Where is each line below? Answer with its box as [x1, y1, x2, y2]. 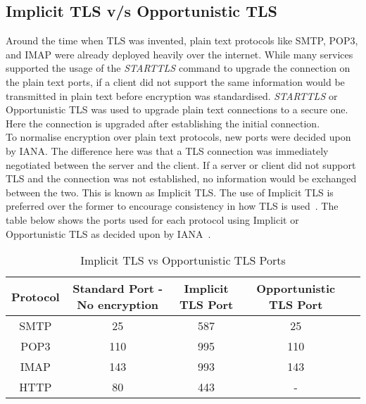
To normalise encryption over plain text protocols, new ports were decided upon [6, 130, 351, 144]
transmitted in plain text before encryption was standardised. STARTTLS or [6, 88, 338, 103]
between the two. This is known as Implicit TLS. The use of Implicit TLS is [6, 184, 334, 199]
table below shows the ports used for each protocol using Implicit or [6, 212, 299, 227]
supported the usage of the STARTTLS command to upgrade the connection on [6, 61, 351, 75]
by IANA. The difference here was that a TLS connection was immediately [6, 143, 329, 158]
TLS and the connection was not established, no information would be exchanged [6, 171, 357, 186]
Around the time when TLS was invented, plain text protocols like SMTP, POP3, [6, 33, 358, 48]
